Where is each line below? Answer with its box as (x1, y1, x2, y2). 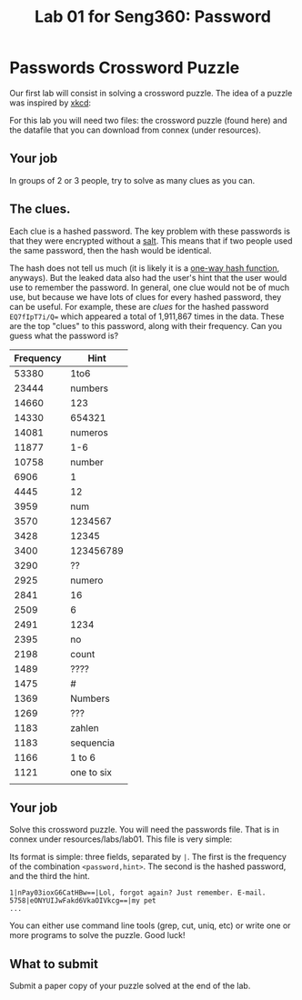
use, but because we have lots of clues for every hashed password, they (9, 291, 282, 302)
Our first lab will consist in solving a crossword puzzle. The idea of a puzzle (9, 87, 293, 98)
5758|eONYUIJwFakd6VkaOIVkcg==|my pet (9, 896, 156, 905)
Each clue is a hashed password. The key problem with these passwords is (9, 225, 291, 236)
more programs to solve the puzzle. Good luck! (9, 930, 186, 941)
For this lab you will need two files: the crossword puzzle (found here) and (9, 115, 288, 125)
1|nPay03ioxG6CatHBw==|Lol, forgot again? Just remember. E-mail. (9, 888, 267, 897)
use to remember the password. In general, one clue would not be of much (9, 282, 290, 293)
